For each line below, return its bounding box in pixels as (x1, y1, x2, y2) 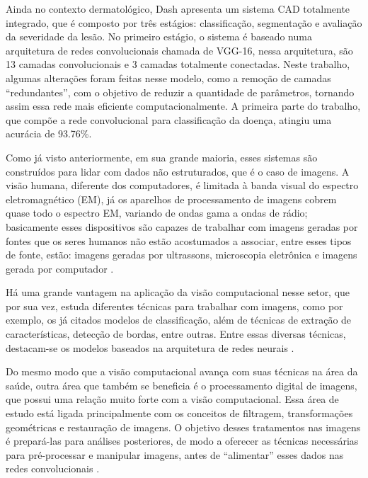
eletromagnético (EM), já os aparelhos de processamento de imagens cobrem (6, 191, 337, 206)
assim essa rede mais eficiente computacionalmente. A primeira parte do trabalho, (6, 98, 361, 113)
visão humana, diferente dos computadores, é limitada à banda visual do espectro (6, 178, 359, 193)
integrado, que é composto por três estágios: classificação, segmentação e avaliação (6, 15, 362, 30)
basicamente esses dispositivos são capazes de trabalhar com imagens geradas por (6, 219, 358, 234)
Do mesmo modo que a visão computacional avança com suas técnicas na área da (6, 364, 358, 379)
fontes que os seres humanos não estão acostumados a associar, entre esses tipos (6, 233, 352, 248)
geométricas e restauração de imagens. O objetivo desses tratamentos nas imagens (6, 419, 361, 434)
